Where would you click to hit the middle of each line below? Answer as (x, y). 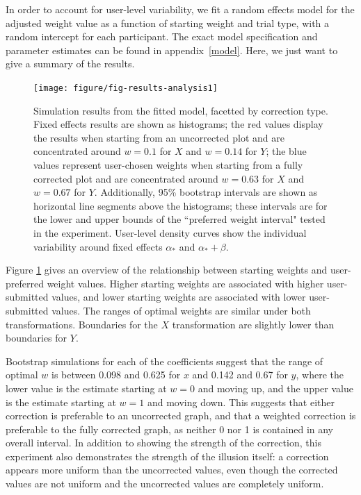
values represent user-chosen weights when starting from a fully (168, 165)
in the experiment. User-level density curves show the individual (170, 232)
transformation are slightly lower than (253, 324)
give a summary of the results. (70, 64)
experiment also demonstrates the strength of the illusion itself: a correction (167, 456)
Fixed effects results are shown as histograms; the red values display (178, 124)
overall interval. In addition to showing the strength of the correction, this (163, 443)
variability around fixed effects (98, 246)
